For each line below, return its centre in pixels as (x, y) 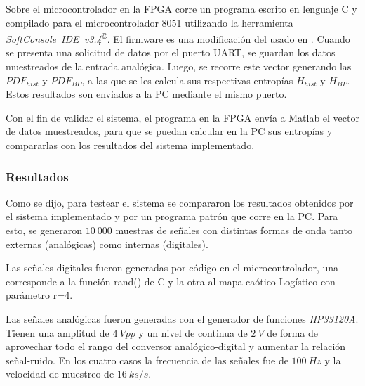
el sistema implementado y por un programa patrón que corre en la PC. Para (172, 216)
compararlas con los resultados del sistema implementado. (130, 145)
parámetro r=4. (39, 295)
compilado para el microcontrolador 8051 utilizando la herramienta (150, 22)
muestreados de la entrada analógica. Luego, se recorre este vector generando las (179, 66)
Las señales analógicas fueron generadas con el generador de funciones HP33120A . (182, 318)
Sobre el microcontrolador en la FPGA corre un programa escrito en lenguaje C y (181, 8)
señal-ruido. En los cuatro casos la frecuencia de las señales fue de (147, 360)
